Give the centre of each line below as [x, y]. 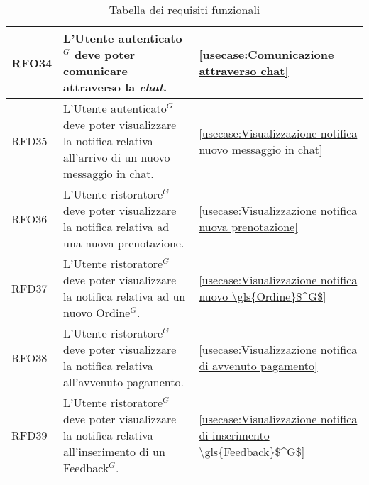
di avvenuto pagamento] [258, 366]
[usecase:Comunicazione [266, 54]
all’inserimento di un [114, 451]
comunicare [95, 71]
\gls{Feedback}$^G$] [252, 451]
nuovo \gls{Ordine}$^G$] [263, 296]
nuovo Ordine [97, 312]
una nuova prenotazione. [124, 243]
